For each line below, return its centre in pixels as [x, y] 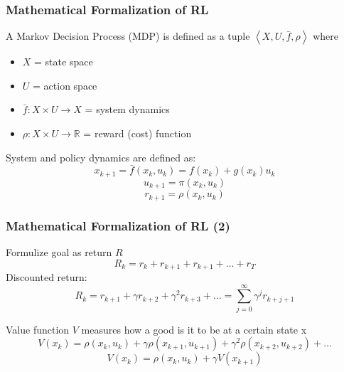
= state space [64, 62]
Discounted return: [47, 277]
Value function [38, 329]
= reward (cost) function [138, 133]
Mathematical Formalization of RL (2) [118, 225]
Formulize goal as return [59, 251]
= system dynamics [127, 109]
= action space [65, 85]
